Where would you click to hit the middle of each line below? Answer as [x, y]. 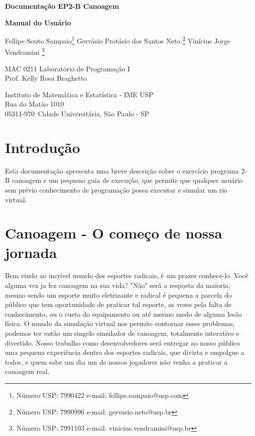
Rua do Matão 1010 [34, 104]
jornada [31, 252]
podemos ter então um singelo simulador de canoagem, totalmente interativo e [122, 333]
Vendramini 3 [25, 51]
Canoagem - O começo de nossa [114, 233]
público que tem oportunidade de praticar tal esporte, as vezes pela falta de [118, 304]
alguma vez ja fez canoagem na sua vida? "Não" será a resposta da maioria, [118, 285]
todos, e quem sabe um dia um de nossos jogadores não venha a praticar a [116, 361]
